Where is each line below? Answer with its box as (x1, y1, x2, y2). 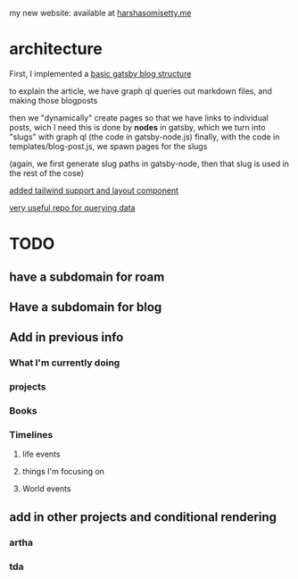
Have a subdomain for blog (9, 299, 162, 315)
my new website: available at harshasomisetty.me (9, 8, 192, 18)
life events (21, 449, 61, 459)
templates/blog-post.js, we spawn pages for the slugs (9, 140, 208, 151)
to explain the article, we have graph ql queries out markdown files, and (9, 85, 272, 96)
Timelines (9, 428, 54, 441)
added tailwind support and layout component (9, 185, 179, 196)
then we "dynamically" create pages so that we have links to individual (9, 112, 269, 123)
